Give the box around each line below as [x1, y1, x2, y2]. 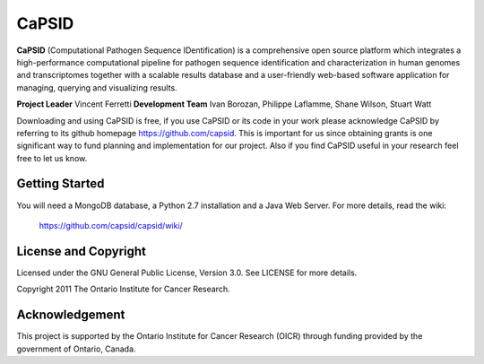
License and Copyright [16, 243, 147, 259]
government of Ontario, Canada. [16, 343, 136, 354]
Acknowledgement [16, 308, 125, 323]
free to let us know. [16, 152, 88, 163]
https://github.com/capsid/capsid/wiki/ [39, 220, 183, 230]
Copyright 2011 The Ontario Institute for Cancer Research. [16, 283, 230, 295]
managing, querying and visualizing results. [16, 82, 178, 93]
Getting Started [16, 176, 105, 192]
